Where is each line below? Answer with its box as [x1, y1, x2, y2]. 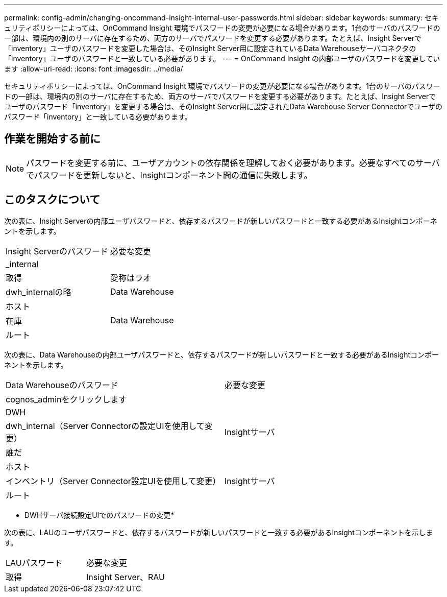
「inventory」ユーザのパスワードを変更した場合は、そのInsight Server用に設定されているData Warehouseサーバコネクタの [4, 44, 416, 53]
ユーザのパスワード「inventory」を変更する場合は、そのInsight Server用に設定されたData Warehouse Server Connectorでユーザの [4, 102, 443, 111]
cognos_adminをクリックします [6, 394, 127, 404]
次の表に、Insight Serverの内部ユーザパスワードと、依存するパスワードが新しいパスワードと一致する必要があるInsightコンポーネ [4, 216, 437, 225]
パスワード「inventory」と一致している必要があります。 [4, 112, 192, 121]
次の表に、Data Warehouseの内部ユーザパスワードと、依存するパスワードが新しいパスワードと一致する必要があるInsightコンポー [4, 350, 439, 359]
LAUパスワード [6, 557, 63, 568]
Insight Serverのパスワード [6, 246, 108, 256]
